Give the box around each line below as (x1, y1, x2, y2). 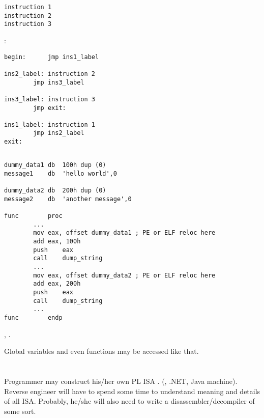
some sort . (4, 405, 36, 416)
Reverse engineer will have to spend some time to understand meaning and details (4, 385, 260, 396)
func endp (4, 314, 63, 321)
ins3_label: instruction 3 (4, 95, 95, 103)
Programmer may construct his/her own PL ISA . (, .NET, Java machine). (4, 376, 238, 386)
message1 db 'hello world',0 (4, 170, 117, 177)
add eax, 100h (33, 238, 81, 245)
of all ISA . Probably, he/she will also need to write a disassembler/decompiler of (4, 396, 255, 406)
